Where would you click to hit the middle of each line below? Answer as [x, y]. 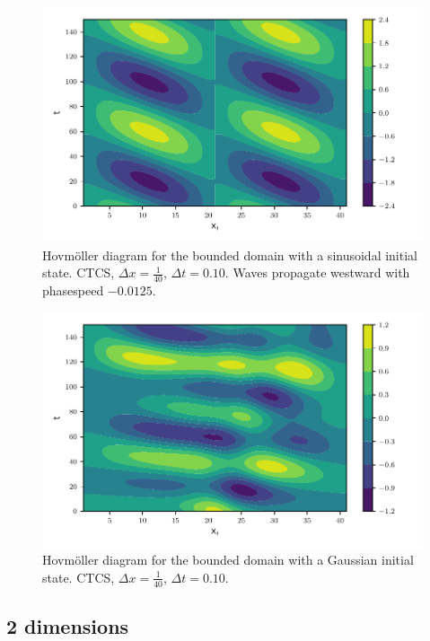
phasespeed [73, 290]
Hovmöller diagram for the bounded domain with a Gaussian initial [228, 560]
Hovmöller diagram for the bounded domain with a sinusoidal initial [230, 255]
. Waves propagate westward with [317, 272]
